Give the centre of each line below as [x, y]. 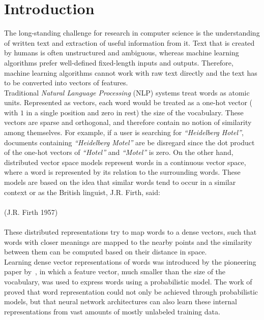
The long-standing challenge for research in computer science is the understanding [132, 33]
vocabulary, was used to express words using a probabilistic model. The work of [128, 281]
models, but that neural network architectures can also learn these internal [121, 301]
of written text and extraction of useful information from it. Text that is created [129, 42]
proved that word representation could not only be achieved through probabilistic [131, 291]
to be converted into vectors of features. [66, 83]
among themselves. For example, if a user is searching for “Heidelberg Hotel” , [124, 132]
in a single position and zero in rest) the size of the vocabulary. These [135, 112]
